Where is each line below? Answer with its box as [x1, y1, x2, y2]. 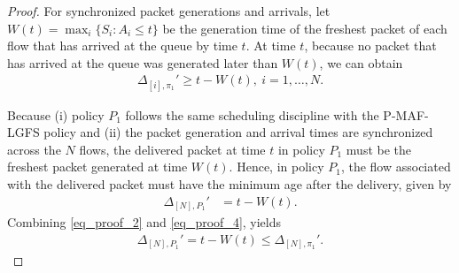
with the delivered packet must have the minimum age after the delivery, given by [7, 174, 452, 193]
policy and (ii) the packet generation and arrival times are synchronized [43, 123, 433, 141]
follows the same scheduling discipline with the [125, 105, 379, 124]
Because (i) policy [7, 105, 105, 124]
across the [7, 140, 61, 158]
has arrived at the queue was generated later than [7, 53, 278, 72]
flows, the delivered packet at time [79, 140, 266, 158]
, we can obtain [319, 53, 403, 72]
